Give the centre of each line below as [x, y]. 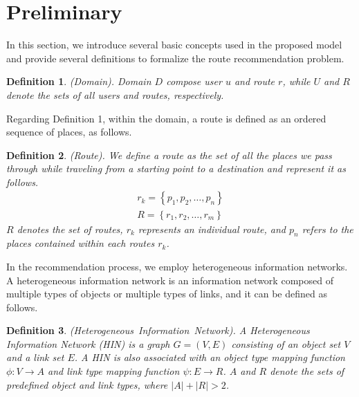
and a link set [35, 357]
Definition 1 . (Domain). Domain [79, 81]
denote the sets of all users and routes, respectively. [115, 94]
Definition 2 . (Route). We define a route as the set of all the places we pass [169, 155]
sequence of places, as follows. [69, 132]
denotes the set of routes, [70, 229]
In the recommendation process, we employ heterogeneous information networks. [177, 266]
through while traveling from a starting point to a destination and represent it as [176, 168]
